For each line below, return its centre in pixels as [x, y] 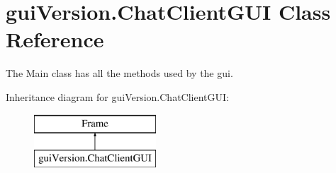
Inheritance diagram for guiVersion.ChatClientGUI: [117, 96]
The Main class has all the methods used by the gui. [119, 73]
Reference [55, 39]
